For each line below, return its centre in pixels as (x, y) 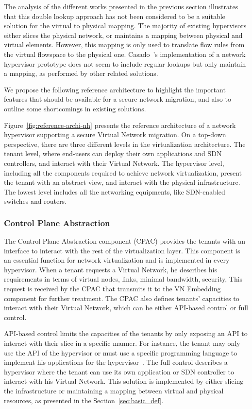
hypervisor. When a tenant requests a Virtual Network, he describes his (110, 269)
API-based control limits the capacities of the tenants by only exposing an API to (126, 333)
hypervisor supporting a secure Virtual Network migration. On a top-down (115, 134)
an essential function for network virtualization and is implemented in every (117, 260)
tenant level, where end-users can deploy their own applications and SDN (113, 153)
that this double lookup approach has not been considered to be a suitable (115, 16)
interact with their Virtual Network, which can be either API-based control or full (126, 308)
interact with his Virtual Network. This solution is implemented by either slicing (124, 381)
